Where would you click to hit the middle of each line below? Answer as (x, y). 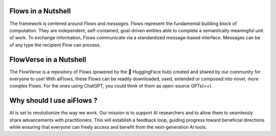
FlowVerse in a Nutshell (48, 60)
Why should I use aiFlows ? (53, 100)
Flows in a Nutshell (40, 11)
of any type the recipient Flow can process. (55, 45)
